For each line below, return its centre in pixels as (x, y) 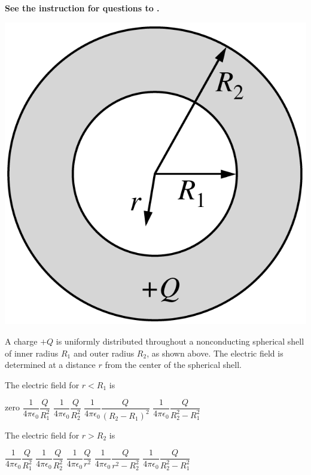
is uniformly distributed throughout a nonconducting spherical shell (180, 341)
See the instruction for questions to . (82, 8)
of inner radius (32, 353)
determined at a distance (50, 365)
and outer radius (104, 353)
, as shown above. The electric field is (215, 353)
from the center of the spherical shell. (173, 365)
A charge (21, 341)
